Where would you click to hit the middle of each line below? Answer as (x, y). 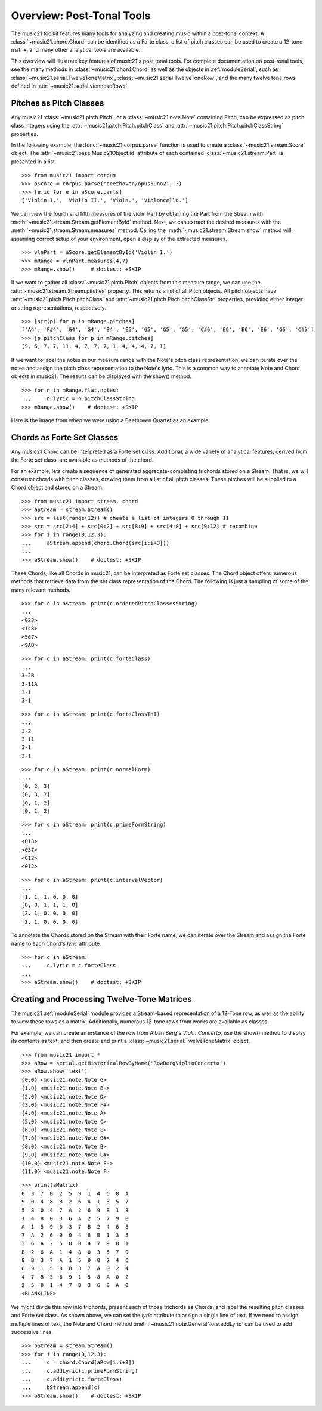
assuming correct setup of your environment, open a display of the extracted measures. (119, 239)
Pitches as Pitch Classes (58, 103)
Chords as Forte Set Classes (65, 437)
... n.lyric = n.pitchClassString (78, 399)
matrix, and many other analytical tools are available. (76, 50)
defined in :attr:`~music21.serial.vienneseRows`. (70, 86)
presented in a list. (34, 162)
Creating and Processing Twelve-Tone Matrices (101, 999)
